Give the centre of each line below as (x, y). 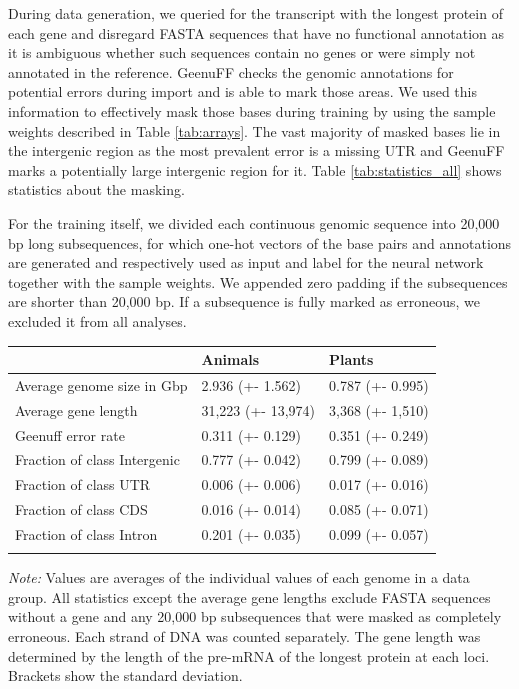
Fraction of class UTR (83, 484)
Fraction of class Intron (86, 533)
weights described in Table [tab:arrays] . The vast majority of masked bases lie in (254, 130)
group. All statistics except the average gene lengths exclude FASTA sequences (249, 596)
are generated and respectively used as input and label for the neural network (246, 262)
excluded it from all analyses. (97, 320)
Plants (351, 359)
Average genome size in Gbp (101, 384)
